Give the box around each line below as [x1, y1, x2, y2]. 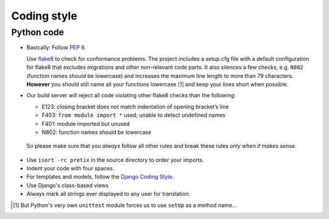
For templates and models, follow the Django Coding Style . [26, 173, 174, 181]
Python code [11, 27, 64, 38]
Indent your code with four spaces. [26, 165, 115, 172]
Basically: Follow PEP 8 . [26, 44, 87, 51]
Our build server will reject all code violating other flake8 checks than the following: [26, 92, 236, 99]
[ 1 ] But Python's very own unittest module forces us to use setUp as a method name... [13, 201, 237, 209]
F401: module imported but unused [41, 120, 130, 127]
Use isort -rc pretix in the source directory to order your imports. [26, 156, 204, 164]
